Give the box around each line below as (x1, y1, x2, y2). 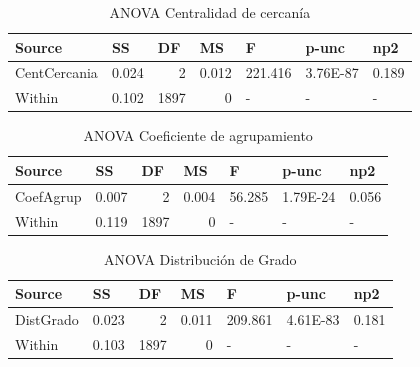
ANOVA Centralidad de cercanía (109, 2, 311, 22)
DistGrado (15, 309, 79, 330)
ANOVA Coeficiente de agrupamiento (83, 125, 313, 146)
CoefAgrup (15, 185, 82, 206)
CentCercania (15, 62, 98, 83)
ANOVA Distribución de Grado (103, 248, 297, 269)
